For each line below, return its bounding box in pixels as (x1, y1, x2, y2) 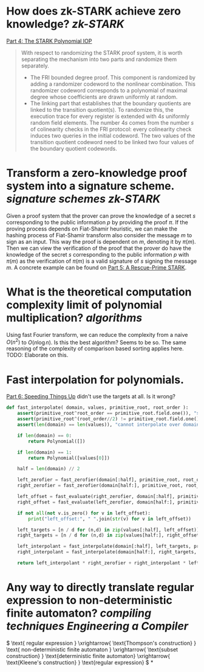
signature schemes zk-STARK (6, 192, 161, 206)
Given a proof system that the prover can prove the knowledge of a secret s (6, 212, 196, 220)
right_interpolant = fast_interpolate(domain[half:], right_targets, (17, 549, 197, 555)
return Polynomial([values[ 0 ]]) (28, 455, 110, 461)
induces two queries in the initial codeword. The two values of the (30, 132, 195, 139)
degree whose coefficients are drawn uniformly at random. (30, 93, 178, 100)
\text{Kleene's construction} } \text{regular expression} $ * (6, 659, 154, 666)
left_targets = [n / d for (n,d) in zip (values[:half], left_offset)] (17, 527, 200, 533)
